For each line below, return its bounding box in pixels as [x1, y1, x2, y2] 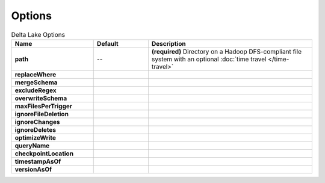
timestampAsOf [14, 157, 61, 166]
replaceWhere [14, 70, 57, 78]
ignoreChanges [14, 117, 60, 126]
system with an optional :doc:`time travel [151, 55, 267, 63]
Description [151, 39, 186, 48]
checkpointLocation [14, 149, 74, 158]
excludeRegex [14, 86, 57, 95]
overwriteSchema [14, 94, 67, 102]
